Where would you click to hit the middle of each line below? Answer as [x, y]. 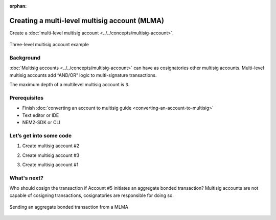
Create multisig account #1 [50, 165]
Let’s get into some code [40, 135]
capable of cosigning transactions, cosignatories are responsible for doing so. [91, 195]
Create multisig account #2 [51, 146]
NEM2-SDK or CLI [41, 123]
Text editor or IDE [41, 115]
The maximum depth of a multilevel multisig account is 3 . [70, 85]
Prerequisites [26, 97]
